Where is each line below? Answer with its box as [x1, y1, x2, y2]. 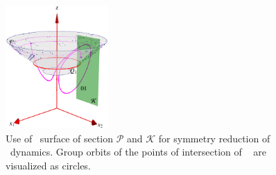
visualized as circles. [6, 158, 91, 172]
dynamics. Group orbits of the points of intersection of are [10, 144, 266, 159]
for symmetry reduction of [158, 131, 270, 145]
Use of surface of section [6, 131, 114, 145]
